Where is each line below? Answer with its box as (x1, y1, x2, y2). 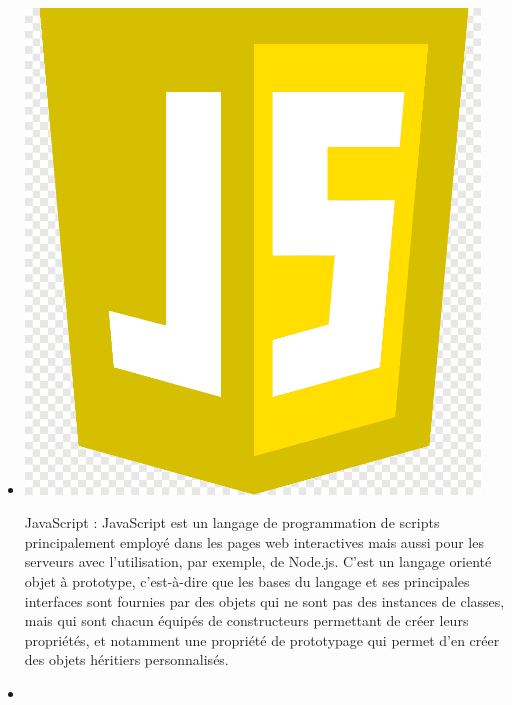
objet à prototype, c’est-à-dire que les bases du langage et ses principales (24, 570, 470, 591)
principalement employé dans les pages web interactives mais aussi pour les (24, 531, 484, 552)
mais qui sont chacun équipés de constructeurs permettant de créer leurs (24, 610, 469, 631)
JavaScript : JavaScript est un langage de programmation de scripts (24, 512, 440, 533)
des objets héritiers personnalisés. (24, 649, 229, 670)
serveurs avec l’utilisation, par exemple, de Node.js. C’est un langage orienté (24, 551, 492, 572)
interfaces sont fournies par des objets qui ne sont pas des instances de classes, (24, 590, 505, 611)
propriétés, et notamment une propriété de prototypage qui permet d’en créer (24, 629, 500, 650)
